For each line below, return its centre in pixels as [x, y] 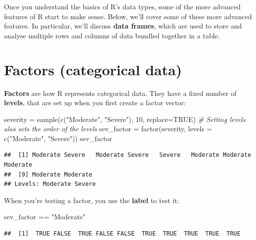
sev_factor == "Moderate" [45, 217]
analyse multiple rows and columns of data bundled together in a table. [112, 35]
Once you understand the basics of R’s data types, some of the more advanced [122, 6]
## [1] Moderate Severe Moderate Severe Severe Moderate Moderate [128, 155]
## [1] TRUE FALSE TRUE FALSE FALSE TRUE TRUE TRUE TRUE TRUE [122, 234]
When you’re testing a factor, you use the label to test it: [92, 200]
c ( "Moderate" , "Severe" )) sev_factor [58, 138]
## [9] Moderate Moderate [48, 174]
